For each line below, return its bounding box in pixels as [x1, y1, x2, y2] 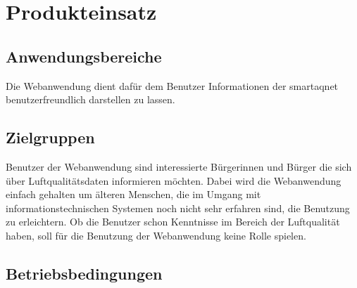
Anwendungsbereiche [6, 45, 162, 67]
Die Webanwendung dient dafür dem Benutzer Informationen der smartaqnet [6, 78, 339, 93]
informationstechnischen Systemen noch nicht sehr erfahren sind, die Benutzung [6, 200, 350, 215]
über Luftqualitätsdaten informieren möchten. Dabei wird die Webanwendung [6, 173, 342, 188]
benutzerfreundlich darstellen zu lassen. [6, 92, 175, 107]
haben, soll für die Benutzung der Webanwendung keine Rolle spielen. [6, 228, 306, 242]
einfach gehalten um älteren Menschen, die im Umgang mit [6, 187, 261, 202]
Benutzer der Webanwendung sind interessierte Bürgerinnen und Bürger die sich [6, 159, 352, 174]
